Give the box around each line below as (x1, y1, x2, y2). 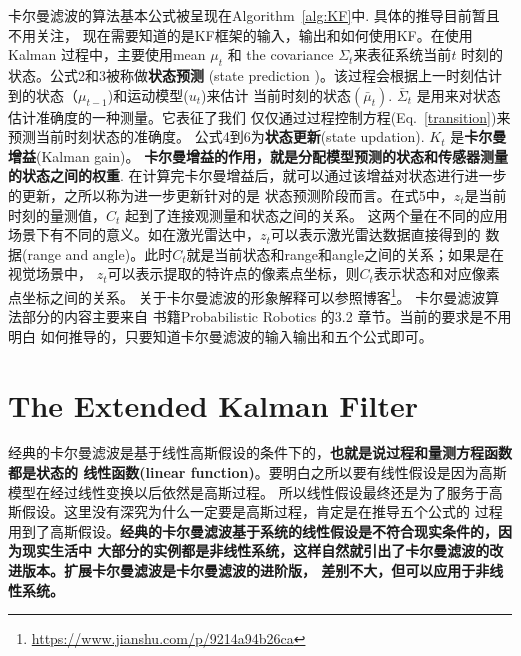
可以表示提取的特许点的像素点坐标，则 (107, 263, 360, 284)
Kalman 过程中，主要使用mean (8, 44, 206, 65)
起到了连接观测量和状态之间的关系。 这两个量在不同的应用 (125, 204, 508, 225)
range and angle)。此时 (27, 243, 173, 264)
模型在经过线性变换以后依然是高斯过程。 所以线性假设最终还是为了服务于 (8, 481, 489, 502)
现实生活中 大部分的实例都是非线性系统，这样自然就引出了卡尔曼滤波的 (21, 540, 490, 561)
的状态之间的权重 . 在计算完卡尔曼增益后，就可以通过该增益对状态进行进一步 (8, 165, 507, 186)
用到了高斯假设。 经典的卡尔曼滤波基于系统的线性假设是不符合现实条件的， (8, 520, 498, 541)
